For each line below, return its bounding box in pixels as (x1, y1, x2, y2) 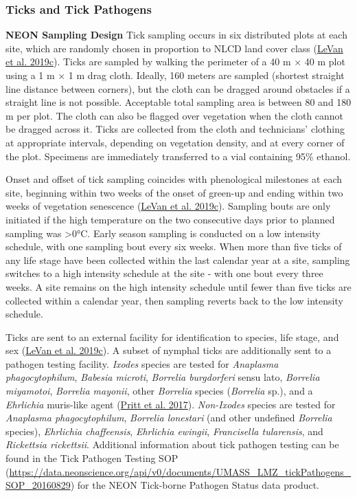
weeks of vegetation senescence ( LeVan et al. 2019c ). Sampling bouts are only (5, 199, 331, 213)
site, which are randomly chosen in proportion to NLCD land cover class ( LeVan (5, 41, 343, 55)
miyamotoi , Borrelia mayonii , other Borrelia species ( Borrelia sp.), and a (5, 384, 313, 398)
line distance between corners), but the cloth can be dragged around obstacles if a (5, 81, 350, 96)
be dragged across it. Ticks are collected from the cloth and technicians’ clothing (5, 122, 345, 136)
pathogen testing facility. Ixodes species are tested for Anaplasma (5, 356, 279, 371)
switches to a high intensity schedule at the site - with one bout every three (5, 266, 323, 280)
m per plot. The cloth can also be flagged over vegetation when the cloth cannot (5, 108, 344, 122)
